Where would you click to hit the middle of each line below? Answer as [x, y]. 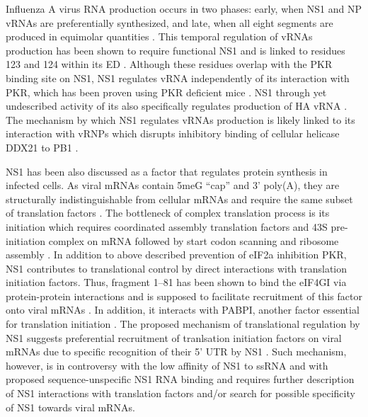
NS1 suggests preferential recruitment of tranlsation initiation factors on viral [174, 337]
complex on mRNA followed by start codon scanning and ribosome [194, 240]
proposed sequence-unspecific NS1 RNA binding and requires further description [180, 379]
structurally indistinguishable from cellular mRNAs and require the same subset [179, 199]
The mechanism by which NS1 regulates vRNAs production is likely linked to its [180, 119]
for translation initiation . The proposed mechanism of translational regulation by [183, 324]
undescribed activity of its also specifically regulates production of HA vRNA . [177, 106]
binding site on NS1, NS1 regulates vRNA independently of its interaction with [178, 78]
